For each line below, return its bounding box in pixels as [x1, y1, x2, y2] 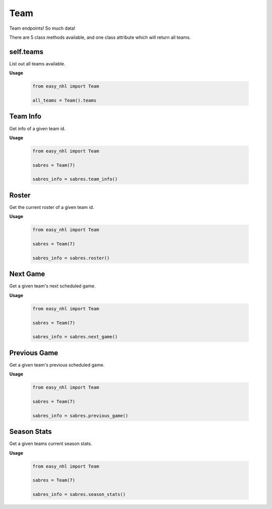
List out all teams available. [9, 60, 65, 66]
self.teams [9, 47, 44, 56]
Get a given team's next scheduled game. [9, 283, 96, 289]
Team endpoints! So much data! [9, 25, 76, 31]
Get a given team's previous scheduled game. [9, 361, 105, 368]
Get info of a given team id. [9, 125, 65, 131]
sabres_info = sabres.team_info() [32, 176, 118, 182]
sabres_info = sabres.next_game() [32, 334, 118, 340]
